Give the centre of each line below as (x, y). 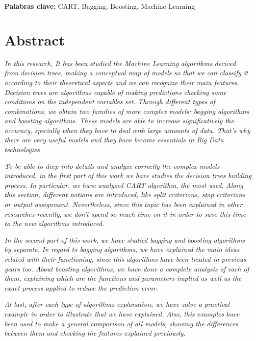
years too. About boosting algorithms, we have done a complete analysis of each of (127, 268)
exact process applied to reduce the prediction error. (81, 287)
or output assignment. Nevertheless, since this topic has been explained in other (124, 204)
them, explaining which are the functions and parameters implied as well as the (123, 278)
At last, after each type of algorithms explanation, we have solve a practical (117, 304)
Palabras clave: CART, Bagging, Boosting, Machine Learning (100, 6)
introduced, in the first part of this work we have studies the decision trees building (128, 175)
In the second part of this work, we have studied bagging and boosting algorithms (125, 239)
